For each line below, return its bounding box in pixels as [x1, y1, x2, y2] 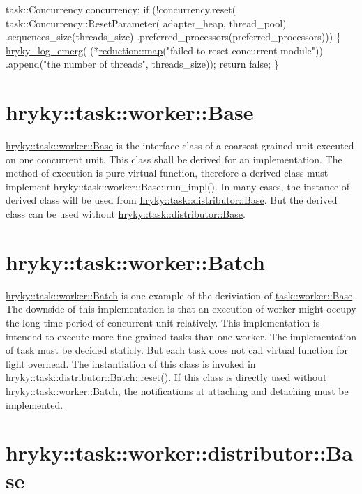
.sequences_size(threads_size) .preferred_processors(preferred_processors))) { [6, 29, 341, 44]
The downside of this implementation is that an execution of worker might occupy [6, 301, 356, 316]
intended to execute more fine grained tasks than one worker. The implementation [6, 329, 357, 343]
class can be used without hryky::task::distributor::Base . [6, 207, 246, 221]
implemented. [6, 397, 63, 412]
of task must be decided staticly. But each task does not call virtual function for [6, 343, 349, 357]
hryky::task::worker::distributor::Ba [6, 438, 353, 467]
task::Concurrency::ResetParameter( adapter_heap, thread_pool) [6, 15, 287, 30]
